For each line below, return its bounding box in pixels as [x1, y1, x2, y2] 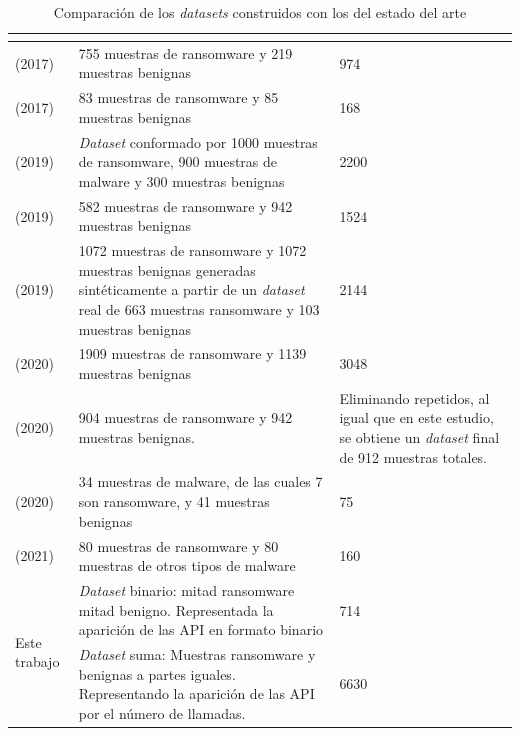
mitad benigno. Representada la [78, 599, 274, 620]
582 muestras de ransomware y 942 [78, 195, 293, 216]
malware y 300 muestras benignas [78, 170, 285, 191]
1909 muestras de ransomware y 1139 [78, 343, 307, 364]
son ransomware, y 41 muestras [78, 491, 270, 512]
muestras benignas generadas [78, 259, 256, 280]
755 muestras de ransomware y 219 [78, 42, 293, 63]
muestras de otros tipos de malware [78, 555, 296, 576]
